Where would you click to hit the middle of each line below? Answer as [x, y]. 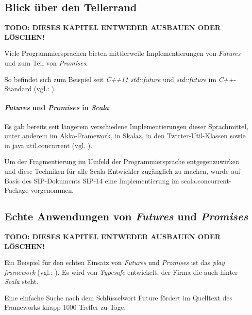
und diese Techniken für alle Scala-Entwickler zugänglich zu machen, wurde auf [122, 171]
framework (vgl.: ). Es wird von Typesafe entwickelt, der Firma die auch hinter [121, 272]
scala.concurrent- [206, 180]
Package [17, 190]
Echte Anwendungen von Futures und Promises [126, 216]
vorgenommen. [52, 190]
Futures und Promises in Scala [57, 108]
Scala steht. [22, 281]
